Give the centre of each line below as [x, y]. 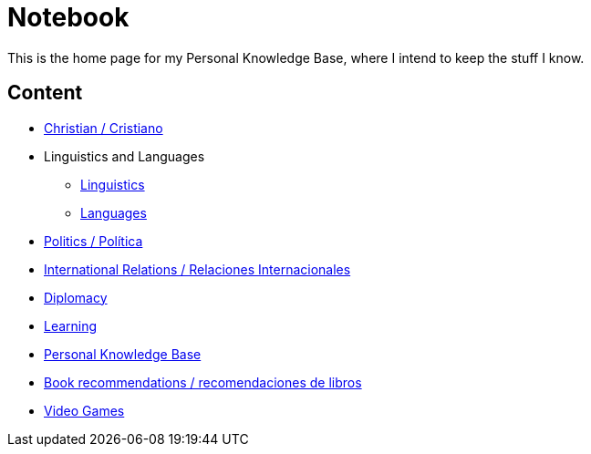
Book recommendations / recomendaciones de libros [203, 382]
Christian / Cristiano [104, 128]
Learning [71, 325]
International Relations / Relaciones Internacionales [197, 269]
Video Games [84, 410]
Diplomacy [76, 297]
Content [45, 93]
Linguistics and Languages [124, 156]
